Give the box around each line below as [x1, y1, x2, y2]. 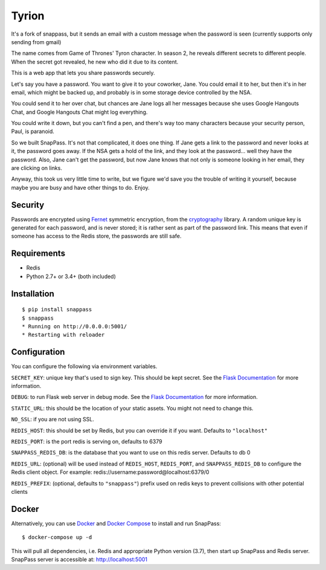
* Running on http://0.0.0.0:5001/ [22, 323, 127, 329]
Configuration [11, 347, 65, 357]
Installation [11, 288, 54, 299]
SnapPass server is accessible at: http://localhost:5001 [11, 556, 148, 563]
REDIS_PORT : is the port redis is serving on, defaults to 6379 [11, 438, 162, 445]
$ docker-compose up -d [22, 534, 92, 541]
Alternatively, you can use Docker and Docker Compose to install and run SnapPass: [11, 520, 222, 527]
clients [11, 488, 28, 495]
